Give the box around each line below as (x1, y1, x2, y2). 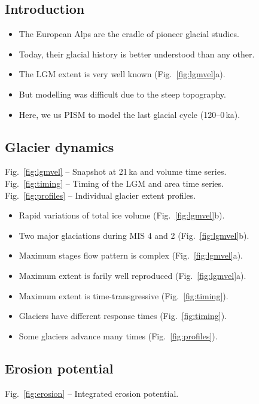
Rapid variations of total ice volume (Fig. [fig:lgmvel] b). (19, 209, 225, 221)
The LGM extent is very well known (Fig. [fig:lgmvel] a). (19, 68, 226, 80)
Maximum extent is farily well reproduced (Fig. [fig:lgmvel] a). (19, 269, 246, 281)
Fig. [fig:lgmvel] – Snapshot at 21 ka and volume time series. (5, 165, 227, 178)
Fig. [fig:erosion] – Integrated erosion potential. (5, 387, 179, 399)
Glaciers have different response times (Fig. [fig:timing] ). (19, 309, 227, 322)
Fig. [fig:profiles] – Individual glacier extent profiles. (5, 189, 196, 201)
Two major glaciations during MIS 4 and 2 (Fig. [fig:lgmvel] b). (19, 229, 249, 241)
